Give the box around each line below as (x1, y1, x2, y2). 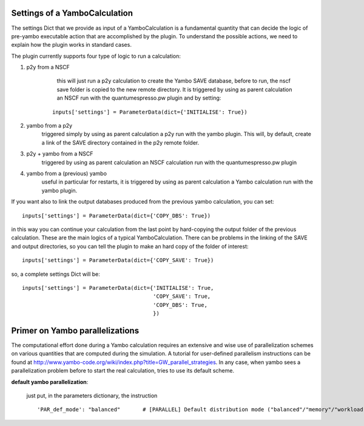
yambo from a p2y (26, 122, 73, 129)
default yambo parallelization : (11, 378, 89, 385)
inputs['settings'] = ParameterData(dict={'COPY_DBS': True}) (22, 212, 211, 219)
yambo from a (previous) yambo (26, 170, 107, 177)
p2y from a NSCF (26, 64, 70, 71)
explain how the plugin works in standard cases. (11, 41, 132, 49)
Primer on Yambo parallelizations (11, 325, 140, 335)
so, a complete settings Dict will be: (11, 270, 100, 278)
